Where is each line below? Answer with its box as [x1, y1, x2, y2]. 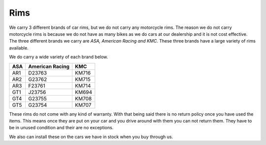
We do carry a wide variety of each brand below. [9, 54, 108, 60]
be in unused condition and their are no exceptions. [9, 125, 114, 131]
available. [9, 45, 29, 51]
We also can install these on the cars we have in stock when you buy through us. [9, 134, 173, 140]
